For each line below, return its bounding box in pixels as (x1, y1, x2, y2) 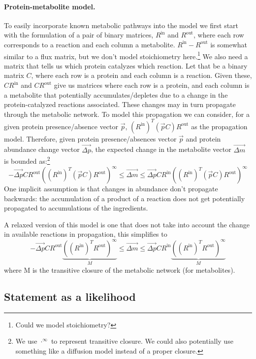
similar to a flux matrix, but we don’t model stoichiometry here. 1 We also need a (4, 49, 248, 61)
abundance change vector (4, 144, 80, 154)
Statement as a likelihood (4, 288, 136, 304)
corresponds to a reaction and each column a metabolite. (4, 39, 175, 49)
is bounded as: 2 (4, 154, 50, 166)
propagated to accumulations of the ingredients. (4, 203, 148, 213)
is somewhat (210, 39, 247, 49)
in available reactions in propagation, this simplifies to (4, 229, 167, 239)
